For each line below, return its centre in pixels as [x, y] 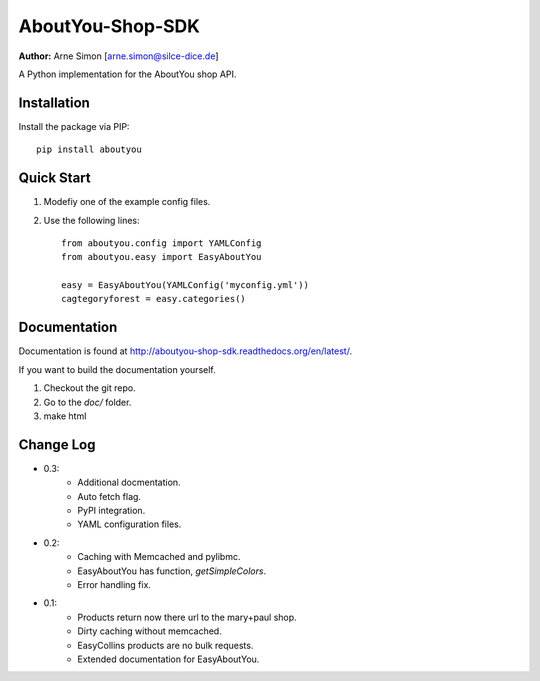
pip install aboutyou [89, 149]
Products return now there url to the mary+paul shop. [187, 617]
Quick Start [54, 178]
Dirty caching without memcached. [149, 631]
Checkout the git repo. [89, 388]
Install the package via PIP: [74, 126]
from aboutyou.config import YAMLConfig [161, 243]
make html [65, 416]
